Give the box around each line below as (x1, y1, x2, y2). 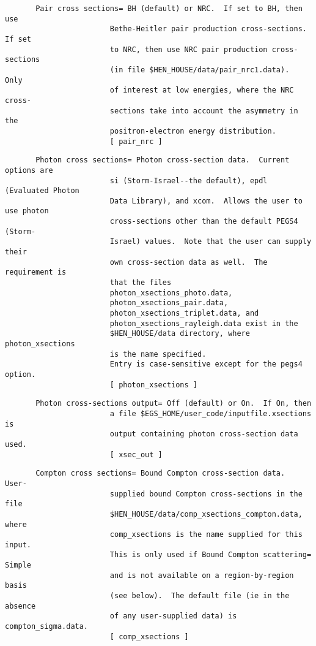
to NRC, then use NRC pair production (109, 45, 268, 54)
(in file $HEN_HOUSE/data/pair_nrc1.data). (109, 65, 290, 74)
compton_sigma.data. (5, 622, 89, 631)
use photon (5, 207, 49, 216)
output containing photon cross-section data (109, 430, 298, 439)
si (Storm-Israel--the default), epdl (109, 176, 268, 185)
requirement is (5, 268, 67, 277)
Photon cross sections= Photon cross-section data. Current (35, 156, 290, 165)
